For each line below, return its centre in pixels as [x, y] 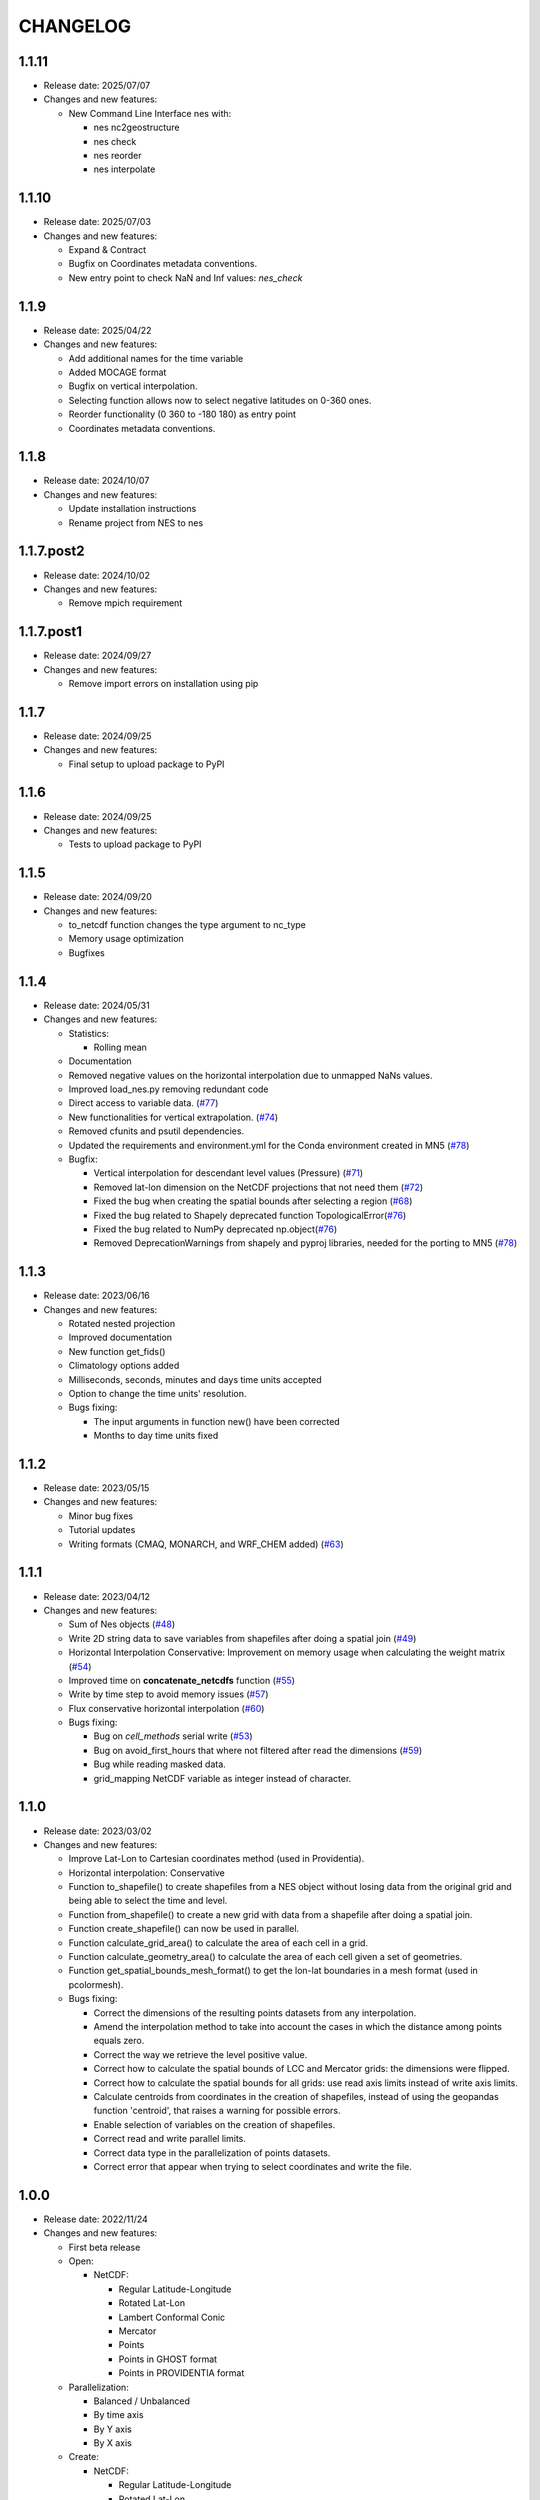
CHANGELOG [75, 26]
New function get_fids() [117, 1351]
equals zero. [119, 2041]
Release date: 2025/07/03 [97, 222]
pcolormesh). [96, 1984]
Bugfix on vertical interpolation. [133, 386]
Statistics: [89, 1033]
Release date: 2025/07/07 [97, 86]
